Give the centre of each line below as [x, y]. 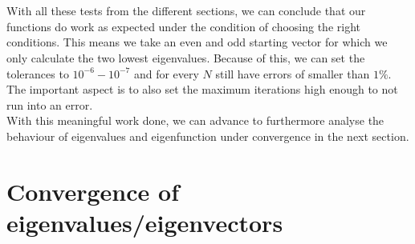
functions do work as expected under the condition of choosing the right [183, 26]
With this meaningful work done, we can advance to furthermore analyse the [195, 120]
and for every [166, 73]
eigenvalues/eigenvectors [145, 222]
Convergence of [93, 191]
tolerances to [38, 73]
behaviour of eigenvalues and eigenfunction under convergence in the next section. [208, 136]
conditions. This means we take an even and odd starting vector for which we [197, 42]
